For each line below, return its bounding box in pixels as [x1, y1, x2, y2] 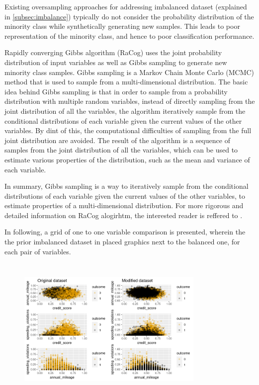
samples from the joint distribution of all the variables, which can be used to [4, 145, 238, 155]
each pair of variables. [4, 246, 71, 256]
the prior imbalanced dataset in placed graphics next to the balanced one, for [4, 236, 240, 247]
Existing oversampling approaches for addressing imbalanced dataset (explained [4, 1, 247, 11]
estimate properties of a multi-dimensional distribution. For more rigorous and [4, 200, 244, 211]
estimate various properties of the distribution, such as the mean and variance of [4, 154, 250, 164]
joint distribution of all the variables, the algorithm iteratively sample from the [4, 105, 246, 116]
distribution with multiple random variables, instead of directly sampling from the [4, 96, 255, 106]
